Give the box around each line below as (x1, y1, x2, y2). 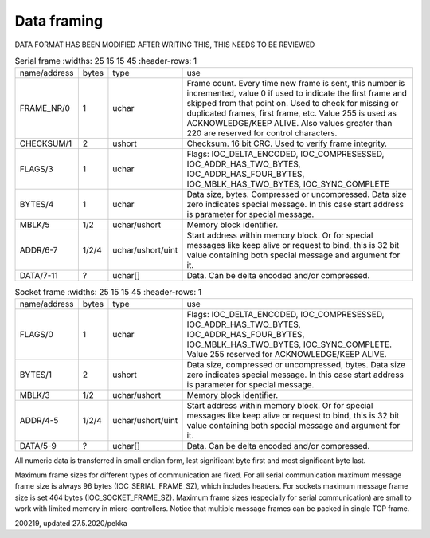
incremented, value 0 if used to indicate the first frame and (186, 88, 408, 99)
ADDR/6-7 (19, 245, 58, 256)
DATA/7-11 (19, 270, 58, 281)
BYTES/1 (19, 369, 52, 380)
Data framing (14, 12, 104, 29)
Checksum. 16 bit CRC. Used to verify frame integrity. (186, 138, 388, 149)
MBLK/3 (19, 389, 51, 400)
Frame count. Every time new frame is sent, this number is (186, 78, 405, 89)
